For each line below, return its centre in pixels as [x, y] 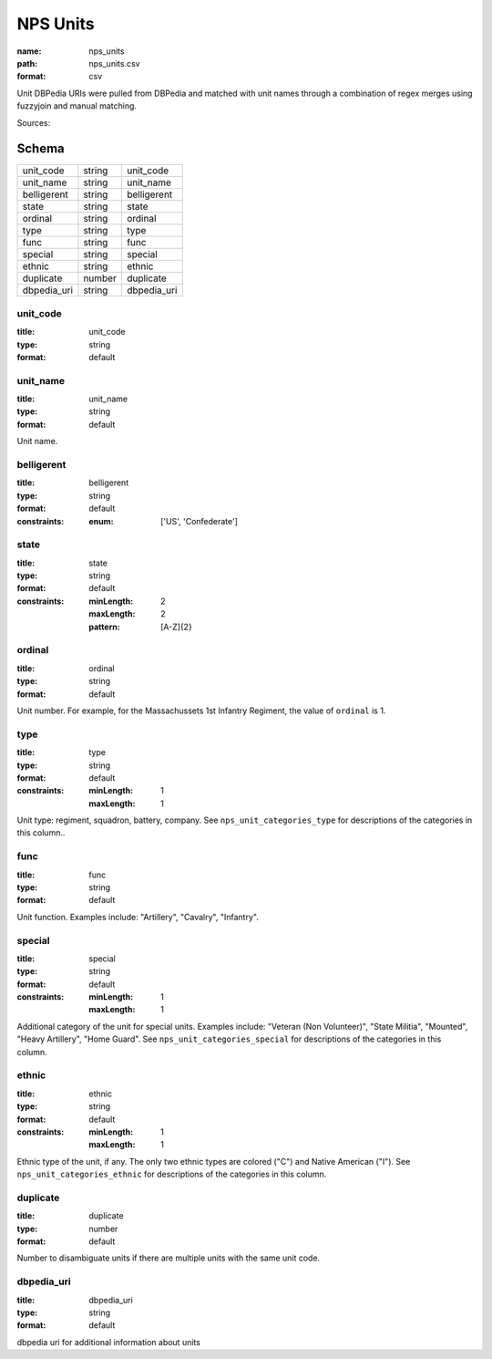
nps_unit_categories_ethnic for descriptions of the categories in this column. [172, 1174]
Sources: [34, 122]
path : [27, 63]
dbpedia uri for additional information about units [108, 1342]
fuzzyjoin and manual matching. [77, 106]
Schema [41, 149]
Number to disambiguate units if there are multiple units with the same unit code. [169, 1258]
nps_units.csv [114, 63]
